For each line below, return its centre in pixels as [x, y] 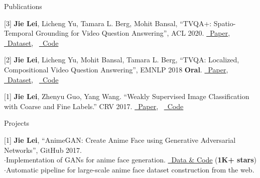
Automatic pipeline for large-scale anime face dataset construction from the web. [130, 169]
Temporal [19, 33]
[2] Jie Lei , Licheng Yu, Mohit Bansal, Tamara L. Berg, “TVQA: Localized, [122, 60]
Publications [23, 6]
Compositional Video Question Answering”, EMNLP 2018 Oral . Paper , [116, 69]
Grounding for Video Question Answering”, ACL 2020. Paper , [133, 33]
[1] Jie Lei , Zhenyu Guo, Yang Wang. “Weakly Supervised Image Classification [127, 96]
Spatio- [225, 23]
